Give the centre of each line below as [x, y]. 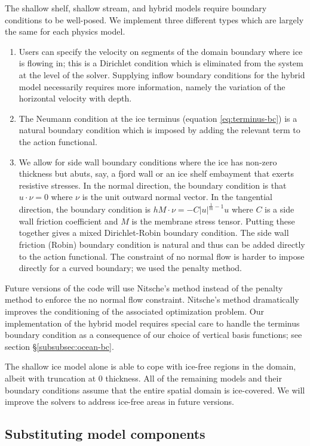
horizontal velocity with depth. [75, 98]
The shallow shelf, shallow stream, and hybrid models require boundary [136, 8]
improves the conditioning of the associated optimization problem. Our [134, 311]
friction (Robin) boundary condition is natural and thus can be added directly [162, 244]
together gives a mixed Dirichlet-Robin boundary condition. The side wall [154, 233]
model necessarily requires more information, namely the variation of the [152, 86]
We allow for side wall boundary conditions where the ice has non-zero [148, 162]
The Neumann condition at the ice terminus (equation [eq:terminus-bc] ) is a [158, 118]
